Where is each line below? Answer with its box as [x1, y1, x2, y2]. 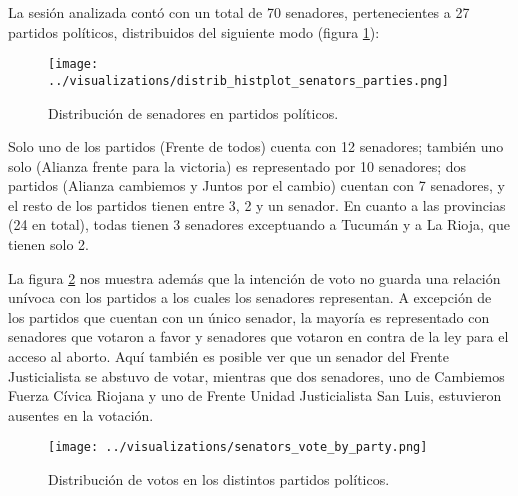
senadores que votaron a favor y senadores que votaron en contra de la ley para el [8, 326, 509, 347]
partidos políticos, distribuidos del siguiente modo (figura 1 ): [8, 21, 380, 42]
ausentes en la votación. [8, 404, 154, 425]
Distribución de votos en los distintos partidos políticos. [48, 469, 390, 490]
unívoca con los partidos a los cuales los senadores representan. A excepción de [8, 287, 492, 308]
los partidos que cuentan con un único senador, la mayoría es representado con [8, 306, 490, 327]
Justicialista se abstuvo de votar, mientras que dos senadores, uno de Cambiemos [8, 365, 505, 386]
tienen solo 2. [8, 234, 89, 255]
